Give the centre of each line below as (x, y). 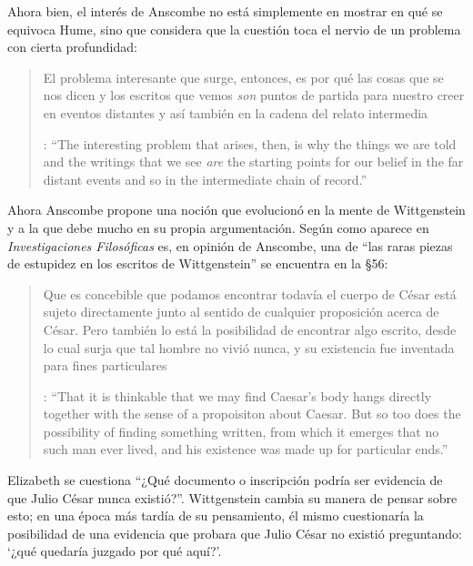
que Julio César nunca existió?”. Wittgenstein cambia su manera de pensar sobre (232, 497)
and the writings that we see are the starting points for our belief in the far (253, 162)
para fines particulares (105, 365)
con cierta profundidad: (72, 47)
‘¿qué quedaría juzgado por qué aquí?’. (115, 551)
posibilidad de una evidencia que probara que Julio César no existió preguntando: (235, 533)
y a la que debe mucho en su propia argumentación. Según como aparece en (218, 227)
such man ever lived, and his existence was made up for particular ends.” (246, 449)
